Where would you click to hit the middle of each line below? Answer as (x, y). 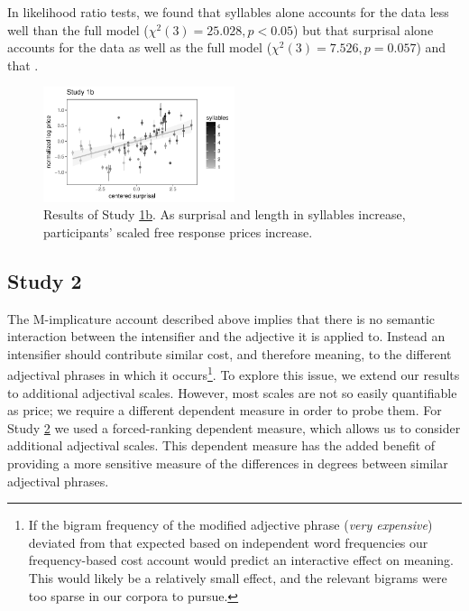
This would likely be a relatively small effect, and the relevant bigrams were (238, 577)
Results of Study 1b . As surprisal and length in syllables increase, (225, 214)
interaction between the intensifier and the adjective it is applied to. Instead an (226, 336)
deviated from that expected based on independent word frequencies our (228, 542)
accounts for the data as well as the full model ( (140, 47)
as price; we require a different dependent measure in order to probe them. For (225, 410)
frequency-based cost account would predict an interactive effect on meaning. (241, 560)
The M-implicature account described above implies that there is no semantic (221, 318)
